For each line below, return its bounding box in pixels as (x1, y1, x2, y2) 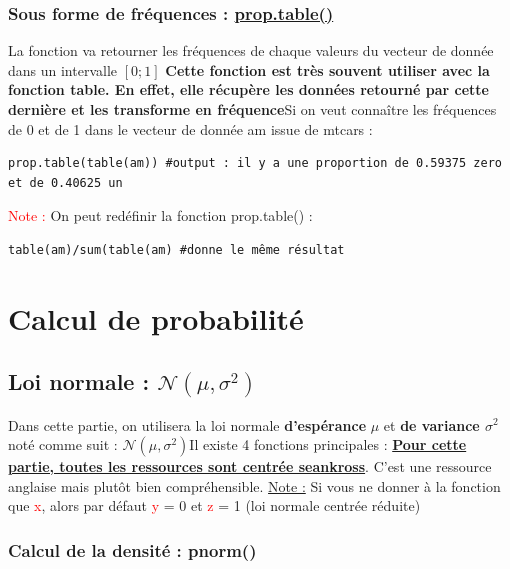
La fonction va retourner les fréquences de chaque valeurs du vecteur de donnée (8, 40, 494, 61)
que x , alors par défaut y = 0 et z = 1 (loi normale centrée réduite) (8, 495, 421, 516)
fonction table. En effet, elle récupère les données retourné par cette (8, 79, 489, 100)
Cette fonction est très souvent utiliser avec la (165, 59, 490, 80)
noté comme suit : (8, 434, 118, 455)
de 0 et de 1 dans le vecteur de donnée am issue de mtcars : (8, 118, 373, 139)
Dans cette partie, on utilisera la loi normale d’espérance (8, 414, 367, 435)
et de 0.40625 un (8, 175, 123, 190)
